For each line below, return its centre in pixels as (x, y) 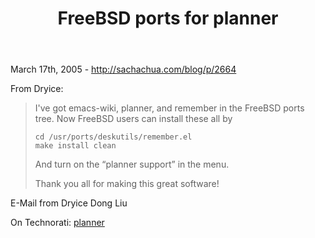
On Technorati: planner (57, 223)
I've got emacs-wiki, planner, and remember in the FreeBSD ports (169, 108)
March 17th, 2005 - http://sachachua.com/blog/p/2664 (123, 69)
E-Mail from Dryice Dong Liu (69, 203)
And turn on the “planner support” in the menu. (132, 164)
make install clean (75, 146)
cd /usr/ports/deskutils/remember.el (113, 137)
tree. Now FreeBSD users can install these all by (133, 119)
